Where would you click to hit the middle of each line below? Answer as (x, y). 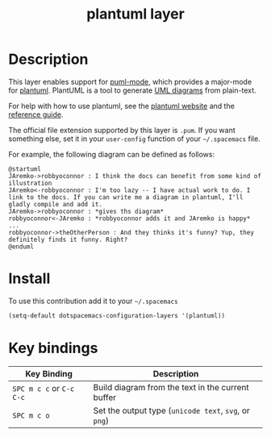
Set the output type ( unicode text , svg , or (171, 410)
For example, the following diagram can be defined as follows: (112, 154)
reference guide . (36, 114)
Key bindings (53, 348)
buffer (105, 397)
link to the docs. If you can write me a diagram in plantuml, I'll (126, 197)
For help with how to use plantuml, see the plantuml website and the (122, 106)
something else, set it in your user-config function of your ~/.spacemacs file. (134, 139)
